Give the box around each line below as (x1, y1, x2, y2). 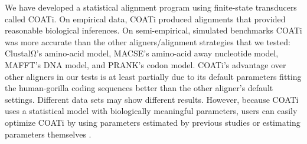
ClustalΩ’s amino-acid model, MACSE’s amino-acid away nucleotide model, (5, 47, 279, 59)
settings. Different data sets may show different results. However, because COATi (5, 93, 299, 105)
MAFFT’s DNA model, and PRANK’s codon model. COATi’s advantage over (5, 58, 286, 71)
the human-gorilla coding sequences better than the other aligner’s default (5, 82, 273, 94)
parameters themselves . (5, 128, 92, 140)
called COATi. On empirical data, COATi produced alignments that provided (5, 12, 286, 25)
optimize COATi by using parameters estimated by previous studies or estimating (5, 116, 301, 128)
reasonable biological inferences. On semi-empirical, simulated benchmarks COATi (5, 24, 302, 36)
